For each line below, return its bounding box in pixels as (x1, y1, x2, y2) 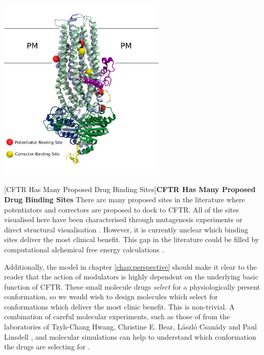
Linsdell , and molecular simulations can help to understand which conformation (4, 331, 256, 342)
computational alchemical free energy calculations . (4, 244, 164, 254)
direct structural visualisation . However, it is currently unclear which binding (4, 224, 249, 234)
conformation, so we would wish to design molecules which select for (4, 291, 218, 302)
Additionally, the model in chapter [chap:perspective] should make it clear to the (4, 261, 257, 272)
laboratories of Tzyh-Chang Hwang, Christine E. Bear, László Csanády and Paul (4, 321, 257, 332)
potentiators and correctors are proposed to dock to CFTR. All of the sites (4, 204, 239, 215)
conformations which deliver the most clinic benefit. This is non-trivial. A (4, 301, 235, 312)
